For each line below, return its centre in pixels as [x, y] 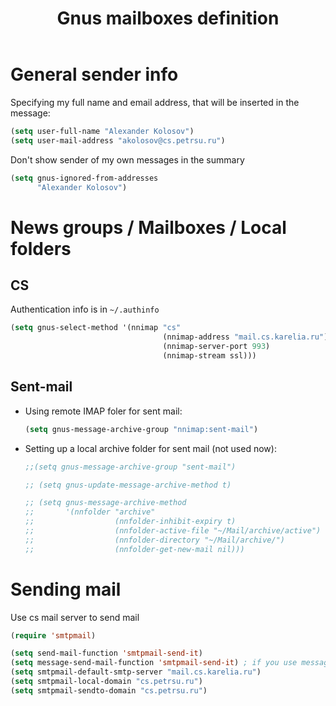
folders [41, 248]
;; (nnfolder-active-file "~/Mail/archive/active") [173, 531]
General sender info [94, 74]
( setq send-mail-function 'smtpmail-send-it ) [106, 653]
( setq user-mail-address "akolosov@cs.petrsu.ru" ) [118, 140]
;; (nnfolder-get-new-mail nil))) [134, 549]
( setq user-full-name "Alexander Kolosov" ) [102, 131]
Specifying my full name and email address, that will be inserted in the [155, 102]
